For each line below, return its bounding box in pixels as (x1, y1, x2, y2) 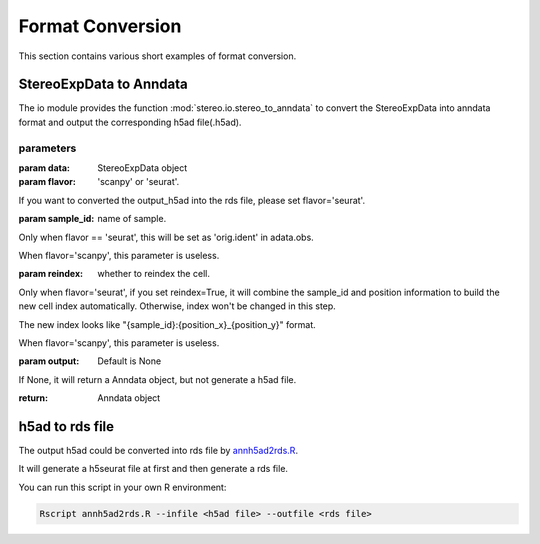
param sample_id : (18, 213, 95, 225)
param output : (18, 355, 80, 367)
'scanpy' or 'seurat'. (97, 176, 180, 188)
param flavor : (18, 176, 77, 188)
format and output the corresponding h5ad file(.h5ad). (18, 116, 242, 128)
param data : (18, 161, 70, 174)
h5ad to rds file (18, 418, 115, 435)
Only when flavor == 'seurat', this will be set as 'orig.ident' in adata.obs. (18, 231, 314, 243)
